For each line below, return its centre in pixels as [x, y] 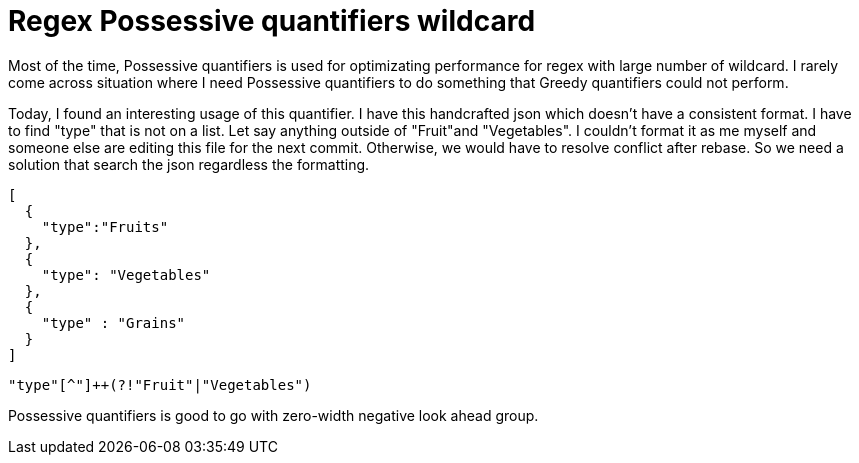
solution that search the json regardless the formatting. [189, 164]
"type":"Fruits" [105, 226]
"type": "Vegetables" [126, 274]
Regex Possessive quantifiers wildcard [272, 21]
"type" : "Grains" [113, 322]
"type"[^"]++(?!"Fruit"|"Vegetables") [160, 384]
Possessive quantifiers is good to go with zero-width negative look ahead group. [273, 415]
